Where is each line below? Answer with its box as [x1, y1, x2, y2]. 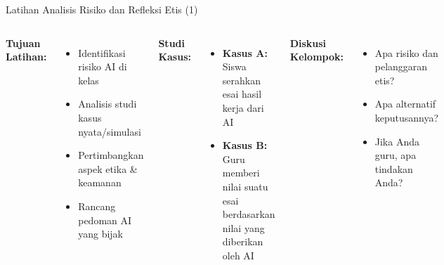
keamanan [78, 175, 122, 190]
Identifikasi [78, 45, 126, 60]
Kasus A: [222, 45, 268, 60]
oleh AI [222, 247, 254, 262]
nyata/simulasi [78, 124, 141, 138]
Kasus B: [222, 138, 268, 153]
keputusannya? [374, 110, 439, 124]
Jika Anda [374, 134, 419, 148]
